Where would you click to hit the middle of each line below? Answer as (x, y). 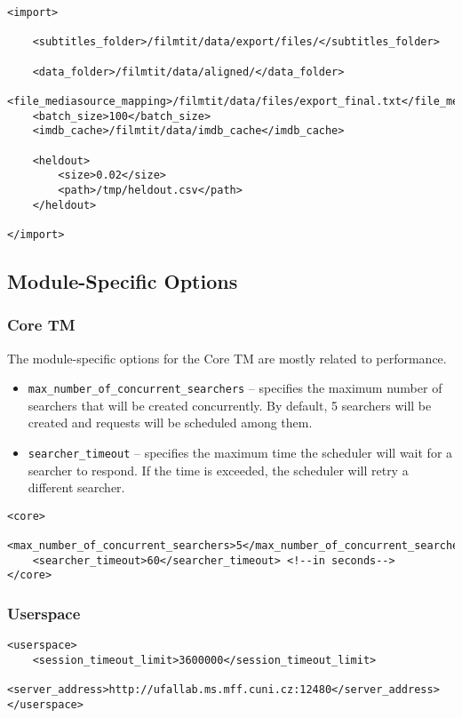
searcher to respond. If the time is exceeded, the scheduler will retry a (218, 470)
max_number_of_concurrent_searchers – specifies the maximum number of (235, 388)
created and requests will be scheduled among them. (170, 423)
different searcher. (76, 487)
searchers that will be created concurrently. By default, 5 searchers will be (230, 405)
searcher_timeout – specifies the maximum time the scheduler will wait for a (240, 452)
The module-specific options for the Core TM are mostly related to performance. (227, 358)
